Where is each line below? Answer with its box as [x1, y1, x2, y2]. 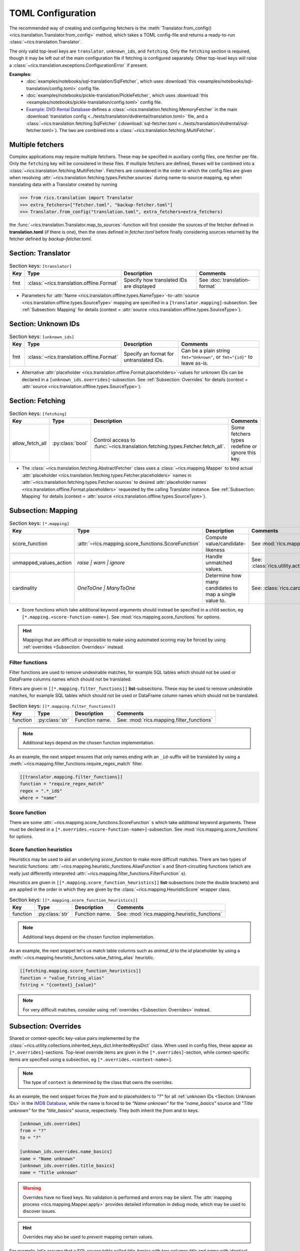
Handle [205, 553, 222, 560]
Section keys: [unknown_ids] [9, 333, 74, 340]
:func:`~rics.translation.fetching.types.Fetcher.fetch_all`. [93, 443, 225, 450]
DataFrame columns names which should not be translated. [9, 676, 132, 683]
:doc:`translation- [209, 277, 250, 284]
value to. [205, 597, 226, 604]
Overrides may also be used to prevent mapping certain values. [22, 1234, 153, 1240]
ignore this [230, 449, 256, 456]
